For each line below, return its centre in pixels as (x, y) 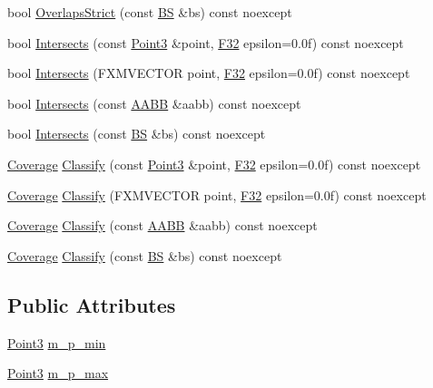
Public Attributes (92, 304)
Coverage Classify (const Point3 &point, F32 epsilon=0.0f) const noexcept (214, 164)
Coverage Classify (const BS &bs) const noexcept (145, 255)
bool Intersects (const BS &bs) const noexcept (137, 134)
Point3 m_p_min (57, 342)
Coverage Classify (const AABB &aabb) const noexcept (162, 225)
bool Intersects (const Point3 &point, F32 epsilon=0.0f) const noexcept (206, 42)
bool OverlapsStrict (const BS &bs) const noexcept (150, 12)
